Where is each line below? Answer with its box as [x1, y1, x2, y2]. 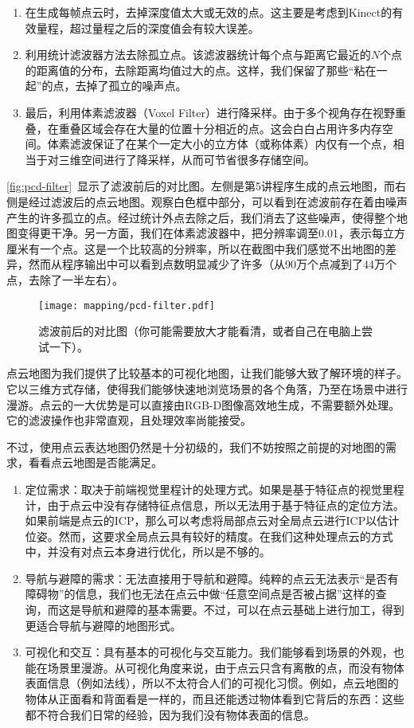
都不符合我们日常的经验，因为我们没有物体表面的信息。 [25, 706, 315, 722]
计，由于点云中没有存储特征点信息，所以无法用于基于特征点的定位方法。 [25, 496, 404, 513]
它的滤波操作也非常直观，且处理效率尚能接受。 [6, 412, 252, 429]
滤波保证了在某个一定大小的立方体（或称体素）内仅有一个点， [69, 135, 393, 152]
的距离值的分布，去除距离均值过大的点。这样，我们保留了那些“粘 [25, 61, 365, 78]
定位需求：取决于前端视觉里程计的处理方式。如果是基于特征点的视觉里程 [25, 480, 404, 497]
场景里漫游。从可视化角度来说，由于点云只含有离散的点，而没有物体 [47, 659, 404, 675]
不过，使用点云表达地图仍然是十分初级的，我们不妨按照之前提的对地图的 [6, 438, 385, 455]
